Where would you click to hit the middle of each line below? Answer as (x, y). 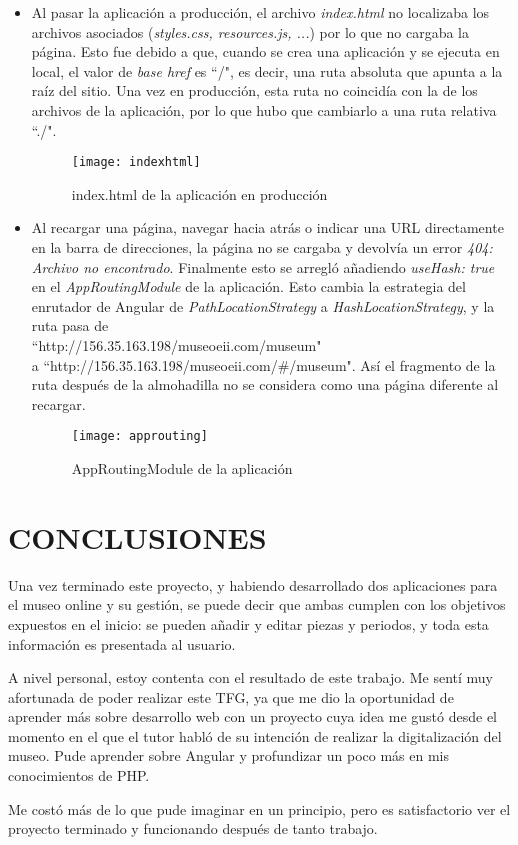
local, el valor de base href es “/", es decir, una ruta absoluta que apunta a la (267, 70)
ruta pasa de (70, 325)
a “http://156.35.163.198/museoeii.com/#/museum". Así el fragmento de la (263, 364)
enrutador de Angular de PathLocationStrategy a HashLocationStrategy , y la (263, 305)
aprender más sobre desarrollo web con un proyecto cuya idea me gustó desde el (253, 716)
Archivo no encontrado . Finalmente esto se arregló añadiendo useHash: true (263, 266)
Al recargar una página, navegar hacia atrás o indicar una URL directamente (267, 227)
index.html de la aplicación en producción (199, 193)
